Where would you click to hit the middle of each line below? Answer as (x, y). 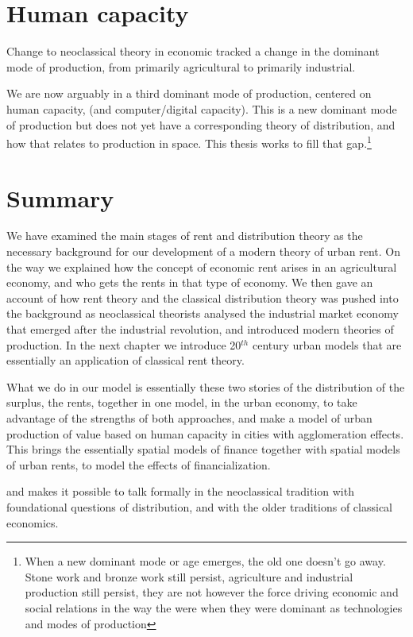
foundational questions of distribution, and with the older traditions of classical (199, 506)
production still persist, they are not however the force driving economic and (212, 592)
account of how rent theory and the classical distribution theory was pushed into (203, 297)
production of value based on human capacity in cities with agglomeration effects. (205, 433)
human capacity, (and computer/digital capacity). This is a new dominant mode (202, 108)
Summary (60, 197)
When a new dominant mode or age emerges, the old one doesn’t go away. (205, 561)
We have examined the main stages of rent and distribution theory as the (185, 235)
